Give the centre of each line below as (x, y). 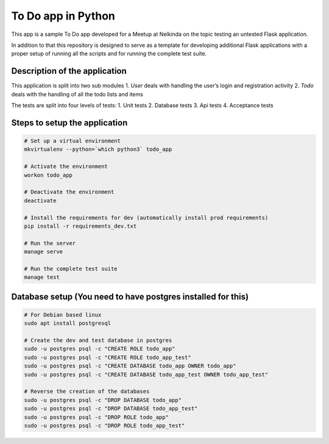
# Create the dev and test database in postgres (98, 340)
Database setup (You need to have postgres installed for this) (130, 296)
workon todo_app (48, 175)
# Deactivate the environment (69, 192)
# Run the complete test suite (71, 269)
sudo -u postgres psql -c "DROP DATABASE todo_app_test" (111, 409)
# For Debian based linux (63, 315)
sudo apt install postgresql (68, 323)
